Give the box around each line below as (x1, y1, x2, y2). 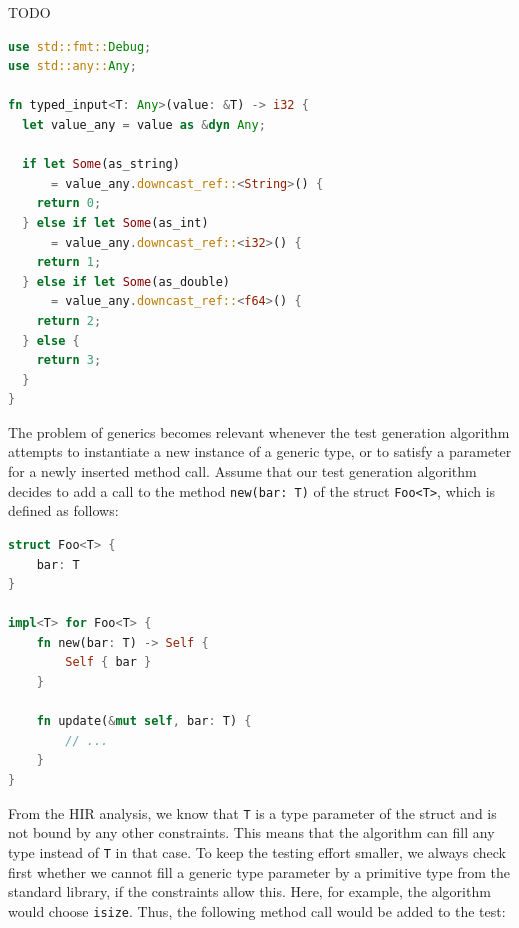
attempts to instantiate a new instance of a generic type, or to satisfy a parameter (8, 441, 512, 462)
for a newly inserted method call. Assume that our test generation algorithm (8, 461, 477, 482)
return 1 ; (36, 255, 102, 270)
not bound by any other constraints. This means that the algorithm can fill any (8, 822, 495, 843)
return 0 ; (36, 196, 102, 211)
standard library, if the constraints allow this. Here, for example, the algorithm (8, 881, 491, 902)
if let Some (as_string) (22, 157, 180, 172)
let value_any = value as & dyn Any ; (22, 117, 266, 132)
